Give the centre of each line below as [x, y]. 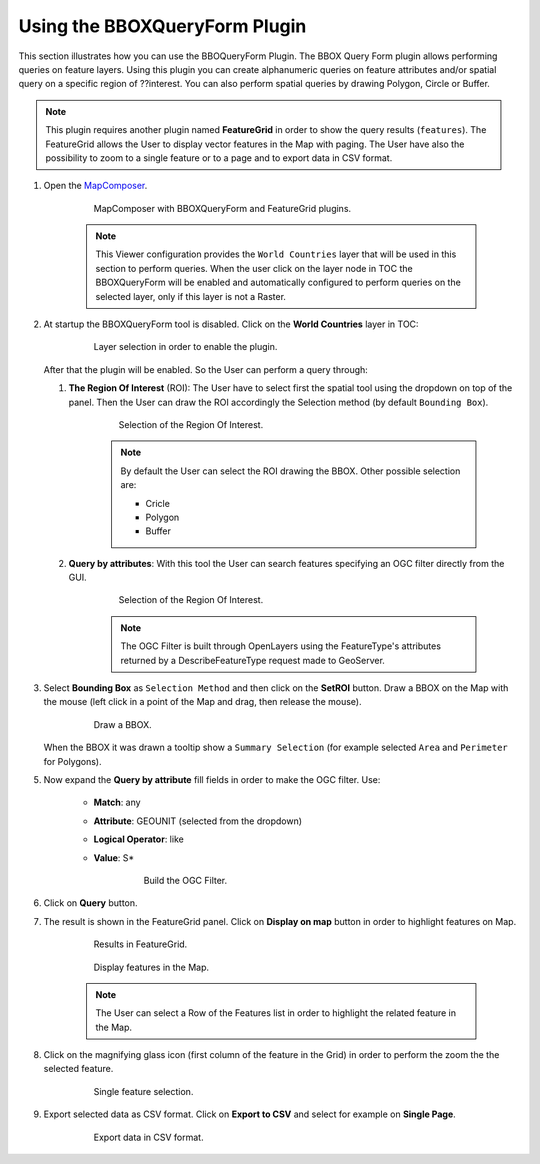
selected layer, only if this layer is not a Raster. [191, 296]
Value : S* [114, 857]
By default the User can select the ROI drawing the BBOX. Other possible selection [290, 471]
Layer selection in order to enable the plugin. [185, 347]
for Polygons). [72, 761]
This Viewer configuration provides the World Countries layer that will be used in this [276, 254]
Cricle [157, 503]
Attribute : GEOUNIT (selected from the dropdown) [198, 821]
